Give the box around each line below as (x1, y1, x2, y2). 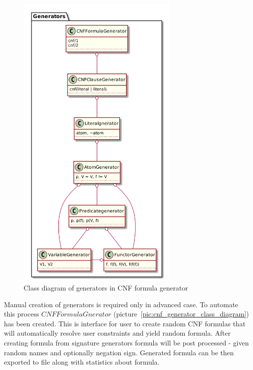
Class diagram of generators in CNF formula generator (24, 282, 188, 292)
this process (4, 309, 39, 319)
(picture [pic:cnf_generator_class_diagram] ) (113, 309, 249, 319)
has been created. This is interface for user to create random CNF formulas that (4, 318, 246, 328)
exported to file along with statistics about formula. (4, 357, 160, 367)
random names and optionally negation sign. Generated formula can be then (4, 347, 234, 357)
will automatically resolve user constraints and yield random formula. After (4, 328, 231, 338)
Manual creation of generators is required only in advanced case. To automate (4, 299, 238, 309)
